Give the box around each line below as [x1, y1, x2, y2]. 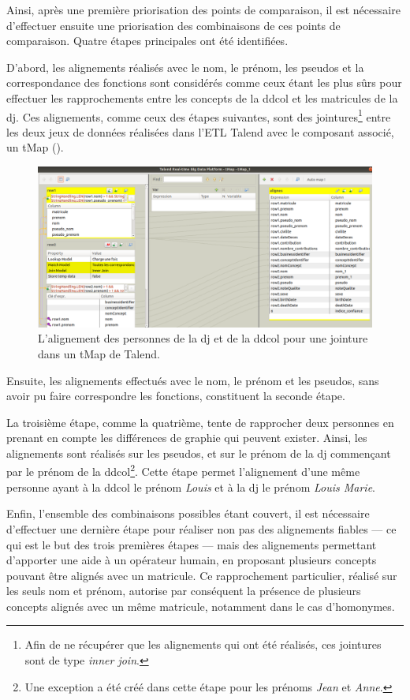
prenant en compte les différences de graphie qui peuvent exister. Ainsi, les [6, 429, 367, 446]
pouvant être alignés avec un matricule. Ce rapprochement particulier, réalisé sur [6, 567, 397, 583]
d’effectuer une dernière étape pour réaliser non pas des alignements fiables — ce [6, 520, 397, 537]
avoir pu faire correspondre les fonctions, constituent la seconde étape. [6, 387, 345, 404]
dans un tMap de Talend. [38, 345, 160, 361]
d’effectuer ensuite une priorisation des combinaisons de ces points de [6, 17, 341, 33]
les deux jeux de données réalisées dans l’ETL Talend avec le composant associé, [6, 123, 394, 140]
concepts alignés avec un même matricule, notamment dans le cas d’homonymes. [6, 597, 395, 614]
